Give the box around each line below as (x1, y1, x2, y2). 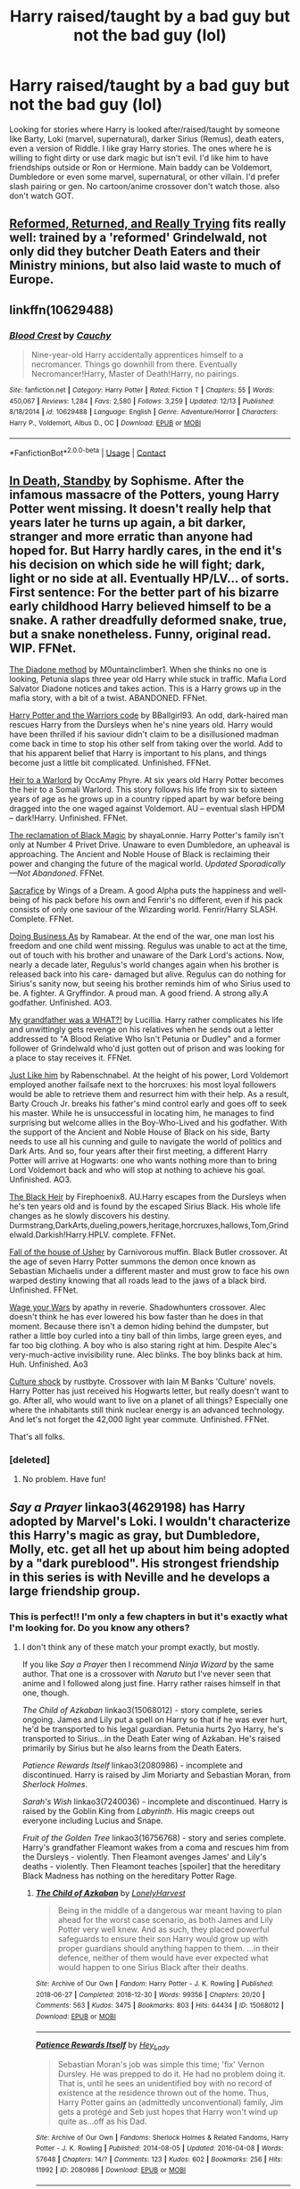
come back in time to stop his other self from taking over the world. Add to (9, 738, 283, 749)
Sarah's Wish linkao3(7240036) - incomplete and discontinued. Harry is (21, 1796, 288, 1807)
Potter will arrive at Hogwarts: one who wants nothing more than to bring (9, 1155, 278, 1166)
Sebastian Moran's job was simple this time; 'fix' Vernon (57, 2059, 265, 2069)
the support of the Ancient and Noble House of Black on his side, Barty (9, 1127, 271, 1137)
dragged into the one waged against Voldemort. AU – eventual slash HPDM (9, 803, 286, 814)
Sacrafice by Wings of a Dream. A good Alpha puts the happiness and (9, 886, 267, 896)
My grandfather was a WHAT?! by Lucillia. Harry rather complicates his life (9, 1015, 284, 1026)
